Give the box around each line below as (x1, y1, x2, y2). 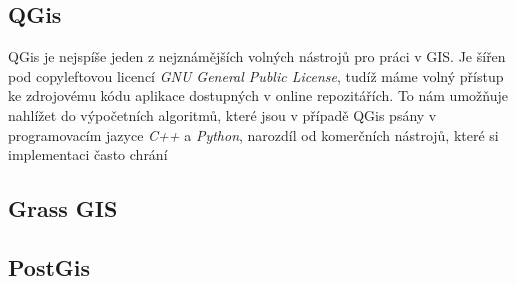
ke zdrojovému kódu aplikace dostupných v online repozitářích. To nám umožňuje (8, 85, 508, 106)
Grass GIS (8, 193, 118, 224)
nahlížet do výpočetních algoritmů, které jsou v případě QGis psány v (8, 104, 437, 125)
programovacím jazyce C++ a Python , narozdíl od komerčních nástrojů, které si (8, 124, 499, 145)
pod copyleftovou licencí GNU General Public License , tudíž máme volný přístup (8, 65, 504, 86)
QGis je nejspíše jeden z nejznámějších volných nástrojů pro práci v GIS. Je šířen (8, 46, 506, 67)
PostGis (8, 251, 91, 282)
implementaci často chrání (8, 144, 168, 165)
